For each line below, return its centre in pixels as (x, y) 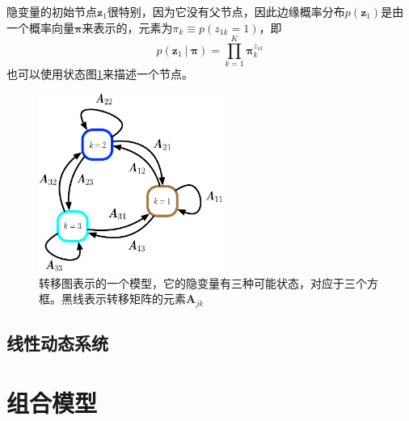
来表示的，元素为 (127, 27)
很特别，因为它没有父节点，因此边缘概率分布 (226, 11)
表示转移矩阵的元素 (135, 299)
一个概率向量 (40, 27)
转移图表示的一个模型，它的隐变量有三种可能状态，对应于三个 (203, 282)
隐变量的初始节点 (52, 11)
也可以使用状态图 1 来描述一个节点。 (100, 74)
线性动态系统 (57, 343)
